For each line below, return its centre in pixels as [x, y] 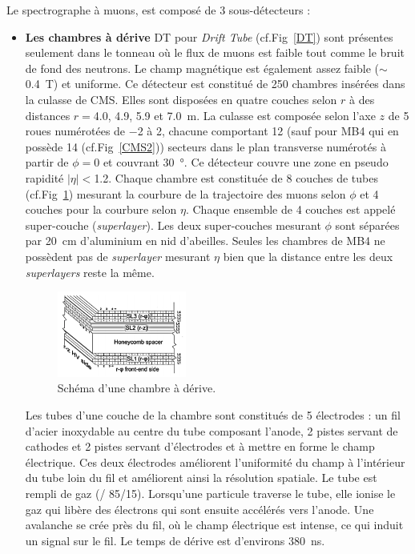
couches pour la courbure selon [101, 209]
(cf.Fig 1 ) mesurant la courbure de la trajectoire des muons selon [185, 193]
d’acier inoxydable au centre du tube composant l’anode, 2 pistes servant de [212, 430]
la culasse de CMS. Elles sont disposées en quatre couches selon [181, 99]
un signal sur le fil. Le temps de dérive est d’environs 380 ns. [175, 540]
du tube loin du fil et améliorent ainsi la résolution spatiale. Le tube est [201, 478]
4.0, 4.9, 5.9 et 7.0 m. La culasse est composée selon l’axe [234, 115]
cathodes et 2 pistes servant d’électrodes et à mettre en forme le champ [200, 446]
